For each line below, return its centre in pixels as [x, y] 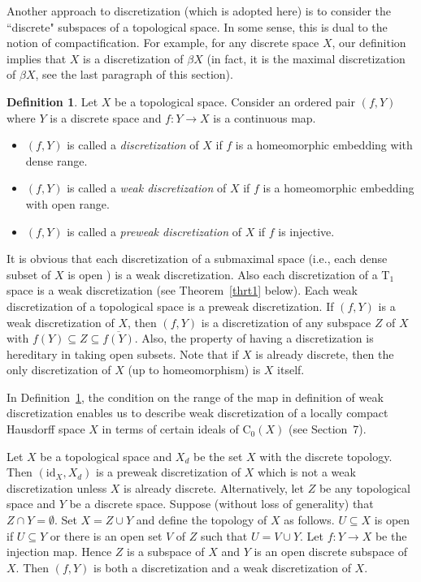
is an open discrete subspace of [331, 552]
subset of [29, 274]
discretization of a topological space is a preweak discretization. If [170, 306]
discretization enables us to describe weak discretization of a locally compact [197, 413]
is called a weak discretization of [147, 188]
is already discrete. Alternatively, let [214, 487]
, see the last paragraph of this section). [134, 74]
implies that [37, 58]
